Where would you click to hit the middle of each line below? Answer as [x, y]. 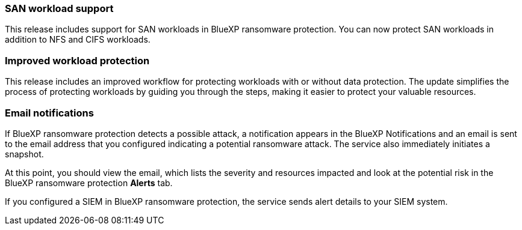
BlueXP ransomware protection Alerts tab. [89, 183]
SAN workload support [59, 8]
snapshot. [24, 154]
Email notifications [49, 113]
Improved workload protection [77, 60]
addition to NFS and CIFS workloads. [78, 40]
